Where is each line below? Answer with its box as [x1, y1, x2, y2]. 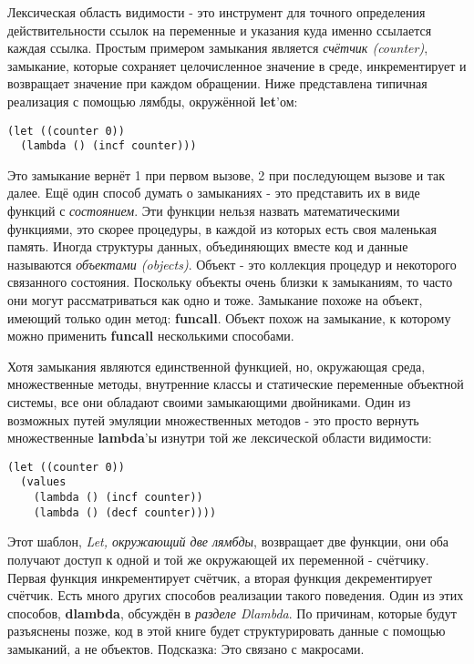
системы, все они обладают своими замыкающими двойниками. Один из [7, 393, 411, 411]
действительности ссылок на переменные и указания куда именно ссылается [7, 20, 432, 39]
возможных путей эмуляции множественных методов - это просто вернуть [7, 410, 419, 429]
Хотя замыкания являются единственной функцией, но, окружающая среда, [7, 356, 426, 375]
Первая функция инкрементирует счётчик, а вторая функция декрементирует [7, 567, 433, 587]
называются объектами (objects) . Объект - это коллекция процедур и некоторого [7, 254, 457, 273]
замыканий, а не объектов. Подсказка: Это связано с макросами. [7, 638, 365, 658]
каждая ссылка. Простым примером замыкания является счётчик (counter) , [7, 38, 428, 57]
